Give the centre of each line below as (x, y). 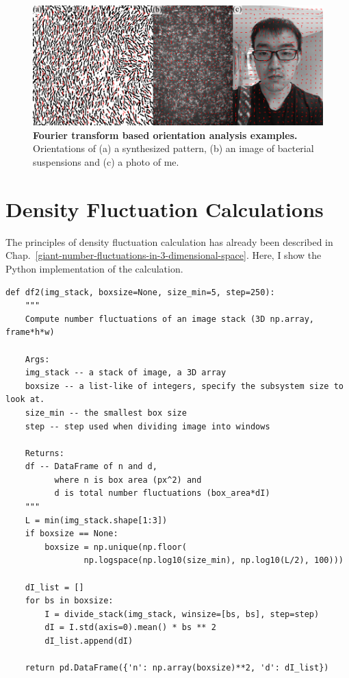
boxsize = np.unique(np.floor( (116, 547)
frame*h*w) (30, 332)
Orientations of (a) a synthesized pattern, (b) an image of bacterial (173, 148)
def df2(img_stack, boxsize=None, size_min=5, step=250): (140, 292)
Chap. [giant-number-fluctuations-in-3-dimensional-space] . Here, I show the (164, 255)
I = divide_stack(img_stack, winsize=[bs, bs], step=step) (182, 614)
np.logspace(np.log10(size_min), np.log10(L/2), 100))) (214, 561)
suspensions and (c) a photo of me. (106, 162)
